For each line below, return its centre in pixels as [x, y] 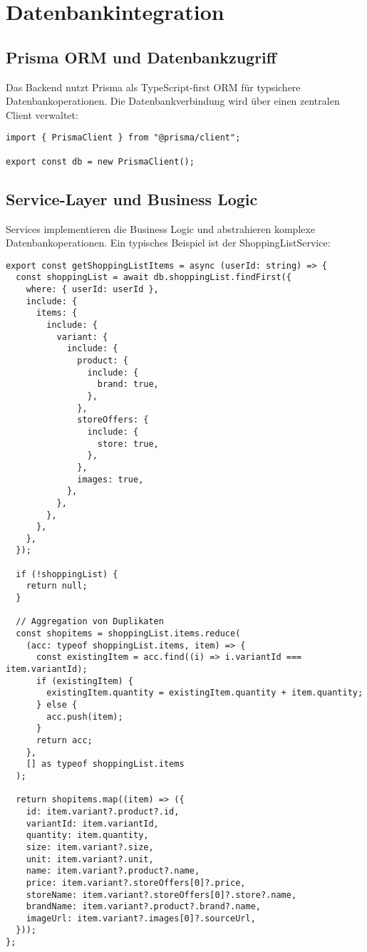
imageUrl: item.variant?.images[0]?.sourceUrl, [141, 918]
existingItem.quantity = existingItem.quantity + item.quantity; [205, 693]
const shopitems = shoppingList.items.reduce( [128, 634]
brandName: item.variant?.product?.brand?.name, [143, 907]
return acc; [64, 740]
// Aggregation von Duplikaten [90, 622]
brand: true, [128, 384]
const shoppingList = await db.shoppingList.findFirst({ [154, 278]
